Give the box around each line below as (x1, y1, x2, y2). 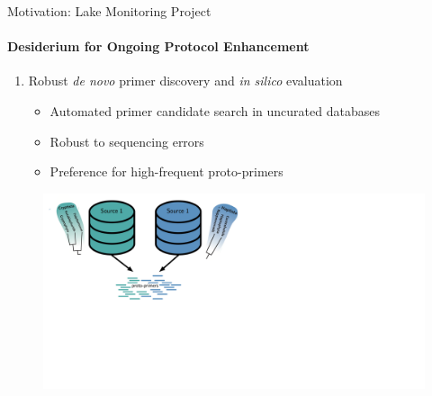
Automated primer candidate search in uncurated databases (49, 101, 380, 120)
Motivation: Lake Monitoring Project (7, 2, 211, 20)
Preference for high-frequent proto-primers (49, 162, 283, 181)
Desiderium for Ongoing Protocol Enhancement (7, 37, 310, 56)
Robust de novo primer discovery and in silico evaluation (28, 71, 343, 90)
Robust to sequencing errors (49, 131, 204, 150)
